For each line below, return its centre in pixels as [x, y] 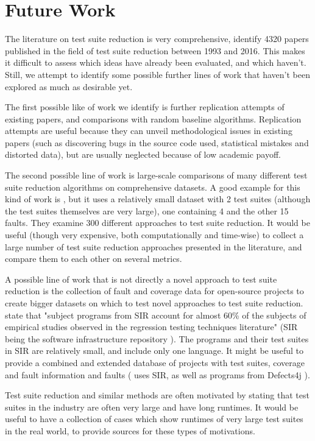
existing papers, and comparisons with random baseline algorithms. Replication [153, 118]
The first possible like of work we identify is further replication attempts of [145, 107]
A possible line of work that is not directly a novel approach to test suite [141, 279]
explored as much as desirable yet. [69, 86]
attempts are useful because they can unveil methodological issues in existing [149, 131]
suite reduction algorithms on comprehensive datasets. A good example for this [153, 187]
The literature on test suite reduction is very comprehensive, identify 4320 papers [157, 39]
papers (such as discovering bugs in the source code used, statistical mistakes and [157, 142]
